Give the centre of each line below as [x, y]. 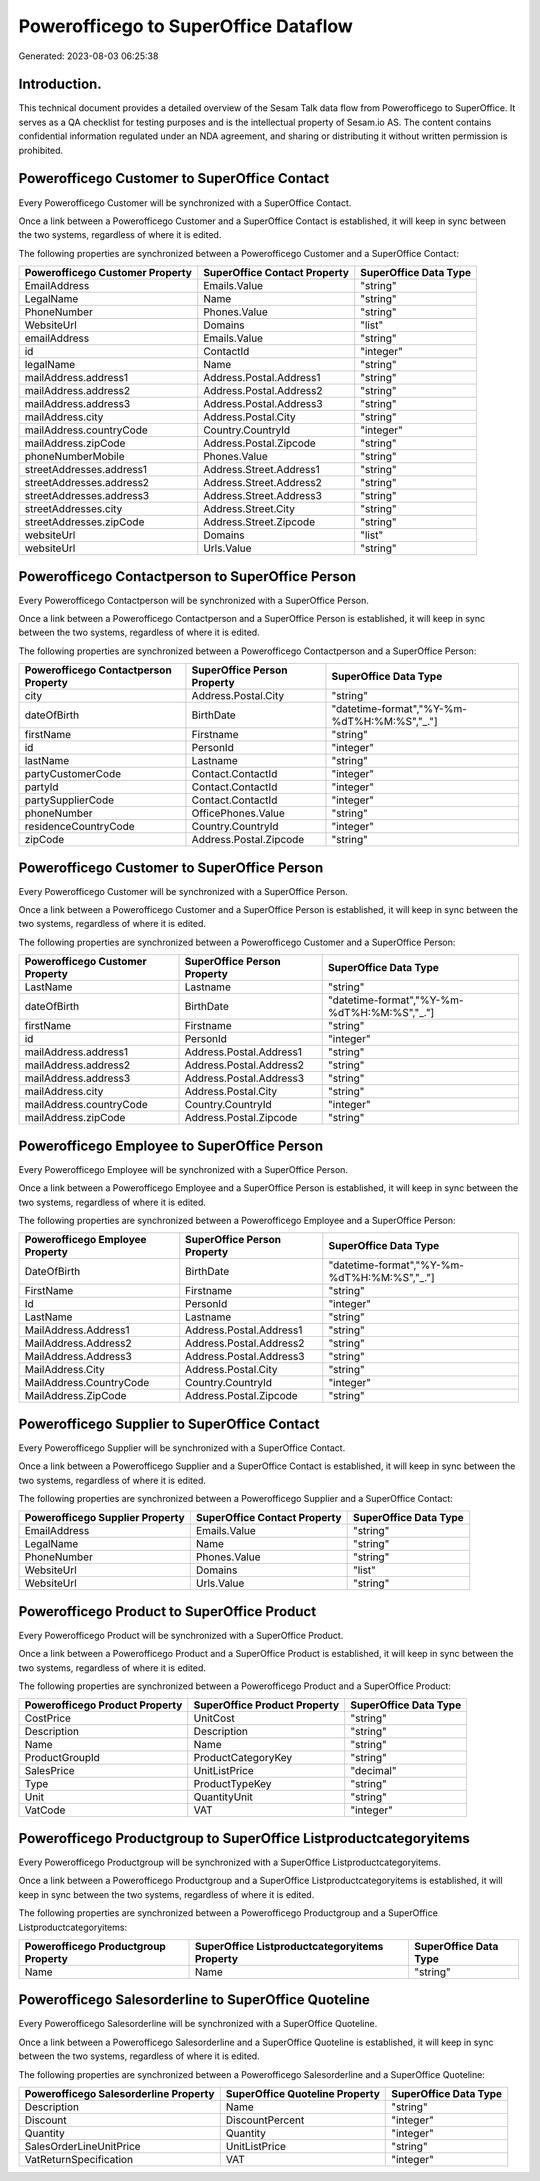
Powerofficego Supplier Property [104, 1518]
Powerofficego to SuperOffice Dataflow [186, 26]
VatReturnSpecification [79, 2160]
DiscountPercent [265, 2120]
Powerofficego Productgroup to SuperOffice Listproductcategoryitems [244, 1838]
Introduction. [60, 84]
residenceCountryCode [79, 827]
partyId [41, 787]
